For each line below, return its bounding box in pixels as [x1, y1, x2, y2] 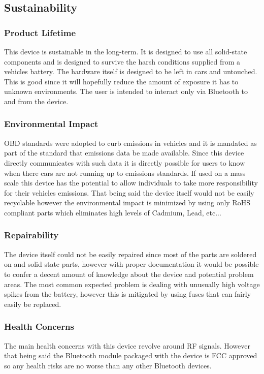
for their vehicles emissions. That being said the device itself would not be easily [4, 187, 254, 198]
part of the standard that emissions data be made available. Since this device [4, 147, 244, 158]
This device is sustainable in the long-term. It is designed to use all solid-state [4, 46, 247, 56]
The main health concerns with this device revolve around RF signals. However [4, 340, 250, 351]
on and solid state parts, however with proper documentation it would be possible [4, 259, 259, 269]
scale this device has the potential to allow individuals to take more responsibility [4, 177, 258, 188]
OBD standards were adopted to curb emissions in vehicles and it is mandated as [4, 137, 257, 148]
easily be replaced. [4, 298, 61, 309]
